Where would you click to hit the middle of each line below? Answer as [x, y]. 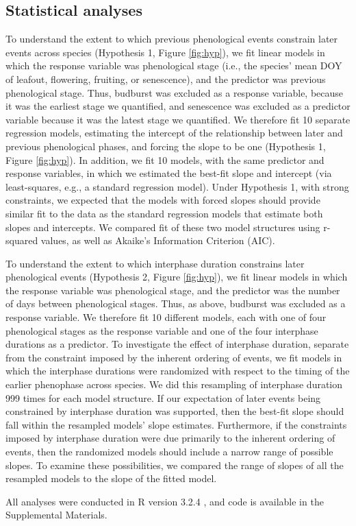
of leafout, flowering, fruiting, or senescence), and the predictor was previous [166, 79]
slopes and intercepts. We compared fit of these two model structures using [163, 227]
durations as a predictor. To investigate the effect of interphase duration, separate [177, 344]
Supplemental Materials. [56, 515]
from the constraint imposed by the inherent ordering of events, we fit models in [174, 357]
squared [22, 240]
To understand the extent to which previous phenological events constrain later [172, 39]
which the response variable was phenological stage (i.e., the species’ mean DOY [174, 65]
